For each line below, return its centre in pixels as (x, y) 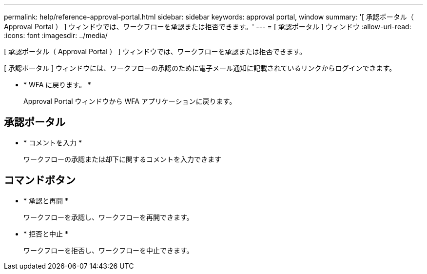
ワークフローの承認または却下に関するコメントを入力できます (122, 159)
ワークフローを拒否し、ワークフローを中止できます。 (108, 250)
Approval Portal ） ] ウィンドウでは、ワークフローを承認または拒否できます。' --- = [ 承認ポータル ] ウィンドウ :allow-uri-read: (208, 27)
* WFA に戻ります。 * (57, 85)
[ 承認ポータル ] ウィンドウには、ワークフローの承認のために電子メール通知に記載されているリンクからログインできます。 (200, 68)
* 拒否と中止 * (46, 234)
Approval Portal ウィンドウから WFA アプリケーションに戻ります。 (130, 101)
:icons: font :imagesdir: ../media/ (56, 35)
